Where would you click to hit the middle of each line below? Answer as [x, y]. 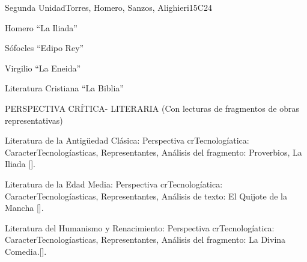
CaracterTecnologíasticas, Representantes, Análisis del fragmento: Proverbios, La [153, 152]
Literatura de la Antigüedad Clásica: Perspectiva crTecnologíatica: [127, 140]
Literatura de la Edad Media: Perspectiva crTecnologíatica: [114, 184]
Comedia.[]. [26, 251]
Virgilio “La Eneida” [43, 68]
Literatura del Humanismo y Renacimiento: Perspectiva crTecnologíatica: [140, 227]
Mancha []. [24, 208]
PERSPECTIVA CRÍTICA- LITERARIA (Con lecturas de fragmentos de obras [152, 108]
